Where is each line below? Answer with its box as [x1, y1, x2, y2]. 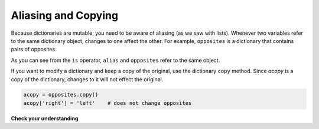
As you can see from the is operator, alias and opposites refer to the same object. [11, 57, 220, 64]
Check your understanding [11, 115, 79, 122]
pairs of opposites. [11, 46, 57, 53]
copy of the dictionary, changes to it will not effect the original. [11, 75, 164, 82]
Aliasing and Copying [11, 9, 118, 22]
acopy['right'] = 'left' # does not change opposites [23, 100, 192, 106]
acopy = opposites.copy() [23, 91, 99, 98]
